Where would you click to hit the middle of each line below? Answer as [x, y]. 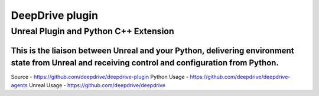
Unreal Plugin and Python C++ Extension [92, 31]
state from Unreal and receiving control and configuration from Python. [145, 63]
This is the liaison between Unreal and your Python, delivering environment [153, 50]
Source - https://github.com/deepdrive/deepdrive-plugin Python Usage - [100, 77]
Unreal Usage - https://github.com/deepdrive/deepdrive [97, 85]
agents [19, 85]
